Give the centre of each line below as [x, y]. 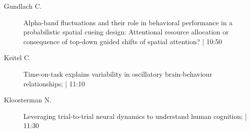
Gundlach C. [23, 6]
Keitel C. [18, 58]
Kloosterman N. [28, 100]
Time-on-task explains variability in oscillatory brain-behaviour [118, 74]
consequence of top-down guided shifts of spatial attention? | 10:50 [123, 41]
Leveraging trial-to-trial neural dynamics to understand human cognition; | [135, 116]
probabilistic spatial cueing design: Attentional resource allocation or [126, 32]
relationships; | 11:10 [54, 83]
